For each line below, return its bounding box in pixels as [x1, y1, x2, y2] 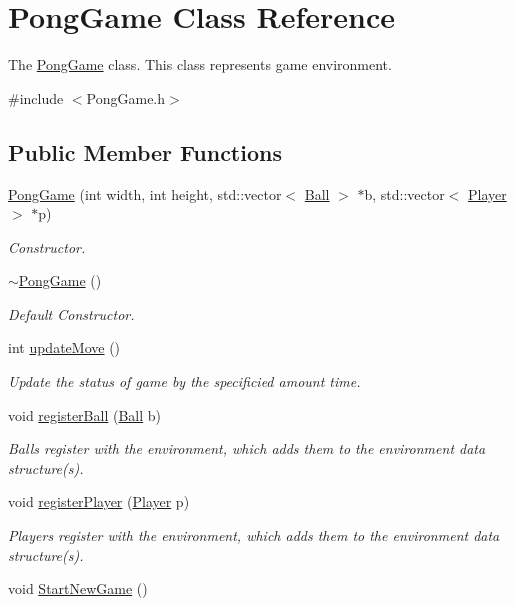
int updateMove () [8, 337, 121, 358]
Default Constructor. [8, 303, 135, 324]
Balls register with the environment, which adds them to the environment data [8, 438, 486, 459]
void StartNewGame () [8, 578, 148, 599]
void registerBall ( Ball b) [8, 404, 162, 425]
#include [8, 87, 64, 108]
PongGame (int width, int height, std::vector [8, 183, 282, 204]
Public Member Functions [8, 136, 282, 167]
